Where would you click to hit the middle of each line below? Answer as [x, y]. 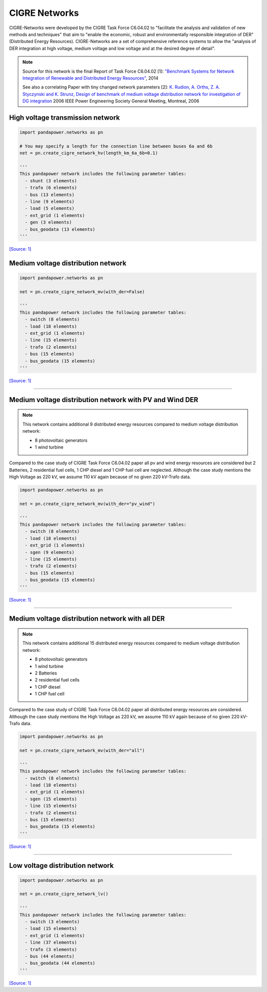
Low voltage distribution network [61, 865]
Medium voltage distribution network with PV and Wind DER [104, 400]
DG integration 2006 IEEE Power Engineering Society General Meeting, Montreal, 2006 [111, 101]
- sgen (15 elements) [51, 799]
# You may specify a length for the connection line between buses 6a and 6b [116, 146]
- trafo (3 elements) [51, 949]
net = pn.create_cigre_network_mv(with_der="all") [82, 751]
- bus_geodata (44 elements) [60, 963]
